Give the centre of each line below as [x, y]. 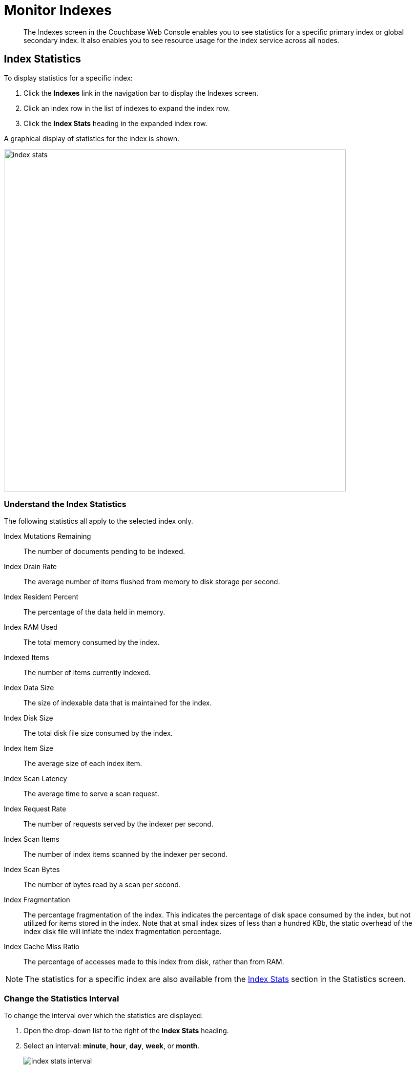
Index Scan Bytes [32, 870]
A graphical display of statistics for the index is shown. [92, 138]
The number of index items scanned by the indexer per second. [126, 854]
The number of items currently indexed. [87, 673]
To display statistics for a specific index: [68, 78]
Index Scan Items [32, 839]
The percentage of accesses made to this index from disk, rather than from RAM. [154, 962]
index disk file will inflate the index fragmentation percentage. [123, 932]
